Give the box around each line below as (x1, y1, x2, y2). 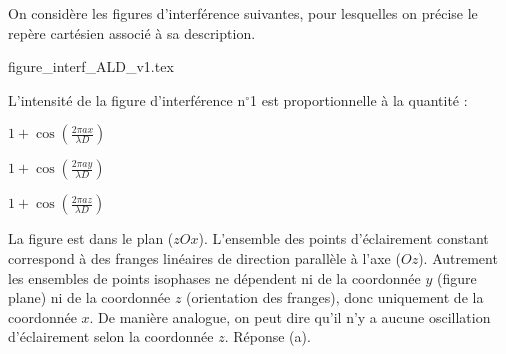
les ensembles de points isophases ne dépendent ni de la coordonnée (8, 267, 421, 288)
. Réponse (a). (224, 326, 311, 347)
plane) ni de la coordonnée (8, 287, 171, 308)
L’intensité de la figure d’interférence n (8, 89, 246, 110)
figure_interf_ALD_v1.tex (8, 56, 174, 77)
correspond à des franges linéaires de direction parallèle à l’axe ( (8, 247, 401, 268)
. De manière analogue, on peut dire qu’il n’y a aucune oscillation (89, 306, 491, 327)
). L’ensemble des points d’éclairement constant (198, 228, 489, 249)
